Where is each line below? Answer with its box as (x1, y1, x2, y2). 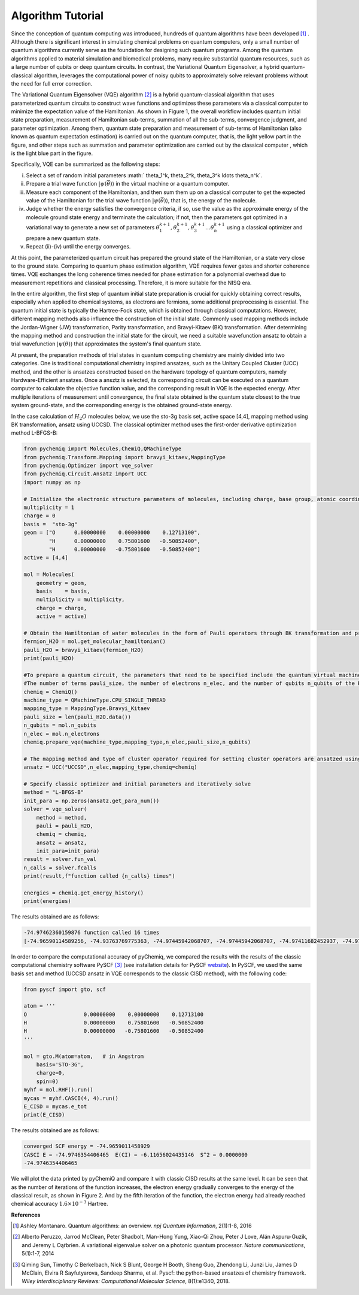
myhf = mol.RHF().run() (23, 1087, 94, 1093)
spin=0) (36, 1078, 59, 1085)
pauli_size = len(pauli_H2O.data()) (23, 713, 132, 720)
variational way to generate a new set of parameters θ (26, 223, 160, 231)
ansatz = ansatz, (36, 839, 87, 846)
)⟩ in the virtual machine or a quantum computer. (109, 180, 230, 187)
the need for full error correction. (11, 80, 93, 87)
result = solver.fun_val (23, 856, 97, 863)
